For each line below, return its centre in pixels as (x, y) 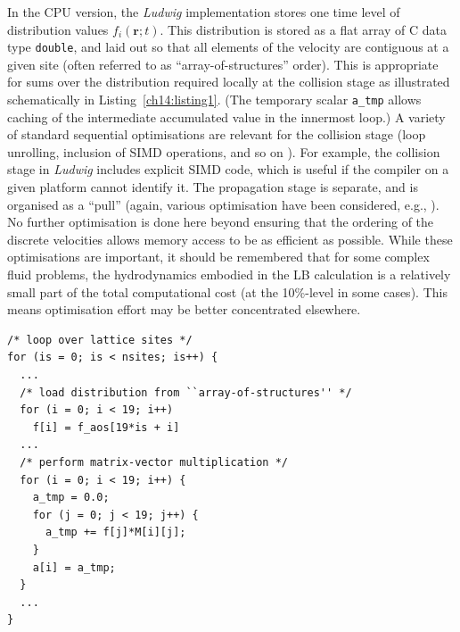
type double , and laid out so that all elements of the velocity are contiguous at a (228, 47)
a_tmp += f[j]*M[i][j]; (115, 532)
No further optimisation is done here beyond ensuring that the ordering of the (221, 222)
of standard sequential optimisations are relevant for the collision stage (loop (217, 134)
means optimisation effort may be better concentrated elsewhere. (184, 309)
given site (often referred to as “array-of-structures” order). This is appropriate (223, 64)
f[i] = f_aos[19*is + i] (106, 427)
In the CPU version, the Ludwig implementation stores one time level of (204, 12)
